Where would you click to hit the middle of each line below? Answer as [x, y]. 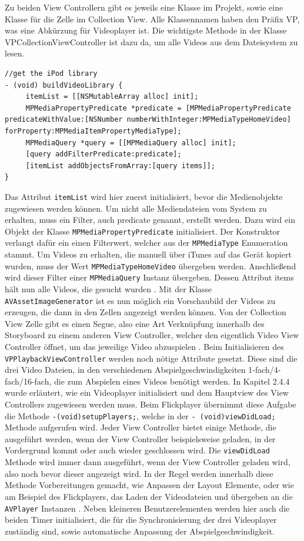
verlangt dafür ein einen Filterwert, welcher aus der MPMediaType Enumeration [146, 243]
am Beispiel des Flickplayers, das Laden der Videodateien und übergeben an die [149, 496]
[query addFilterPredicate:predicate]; [103, 154]
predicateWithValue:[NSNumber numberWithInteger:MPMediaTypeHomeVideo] [148, 120]
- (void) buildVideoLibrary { [64, 85]
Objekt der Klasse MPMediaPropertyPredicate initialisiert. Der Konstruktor [143, 231]
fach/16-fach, [28, 381]
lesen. [15, 53]
